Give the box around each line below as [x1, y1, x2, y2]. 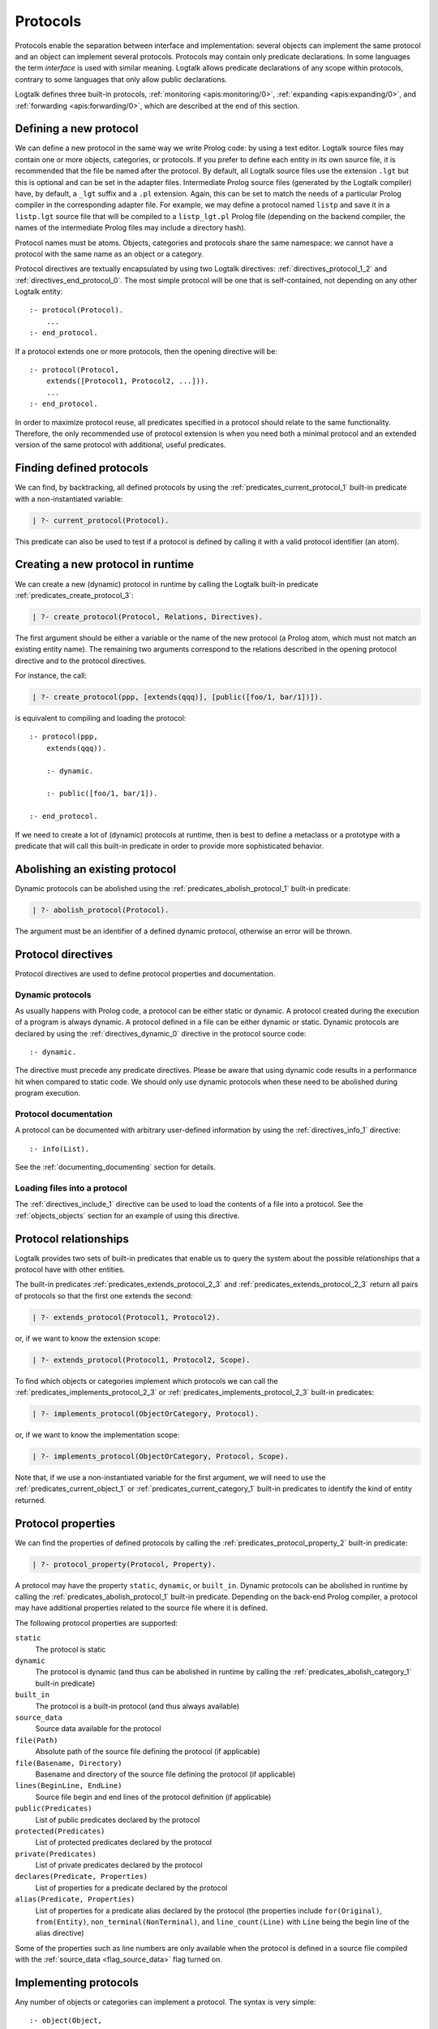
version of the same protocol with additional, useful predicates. [15, 440, 226, 450]
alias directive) [35, 1928, 84, 1938]
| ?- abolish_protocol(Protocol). [32, 905, 170, 915]
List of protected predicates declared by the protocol [35, 1837, 213, 1847]
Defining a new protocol [15, 122, 139, 136]
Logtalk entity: [15, 286, 63, 296]
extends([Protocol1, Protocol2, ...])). [45, 377, 210, 386]
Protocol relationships [15, 1232, 130, 1246]
